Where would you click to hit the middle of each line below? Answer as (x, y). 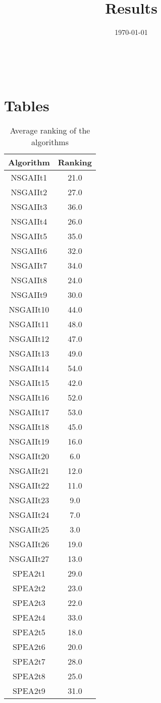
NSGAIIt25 (29, 530)
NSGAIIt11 (29, 324)
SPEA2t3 (29, 603)
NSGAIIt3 (29, 207)
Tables (27, 105)
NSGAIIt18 (29, 427)
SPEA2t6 (29, 647)
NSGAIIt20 (29, 456)
